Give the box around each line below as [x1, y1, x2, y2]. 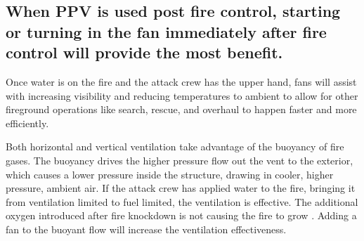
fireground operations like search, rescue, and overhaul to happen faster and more [6, 102, 357, 117]
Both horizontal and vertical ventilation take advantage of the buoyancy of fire [6, 139, 344, 154]
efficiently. [6, 115, 49, 130]
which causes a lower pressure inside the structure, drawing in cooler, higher [6, 167, 334, 181]
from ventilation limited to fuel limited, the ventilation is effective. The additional [6, 194, 358, 209]
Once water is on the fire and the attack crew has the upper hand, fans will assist [6, 74, 357, 89]
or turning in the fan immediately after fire [6, 20, 327, 42]
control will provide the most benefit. [6, 41, 283, 63]
